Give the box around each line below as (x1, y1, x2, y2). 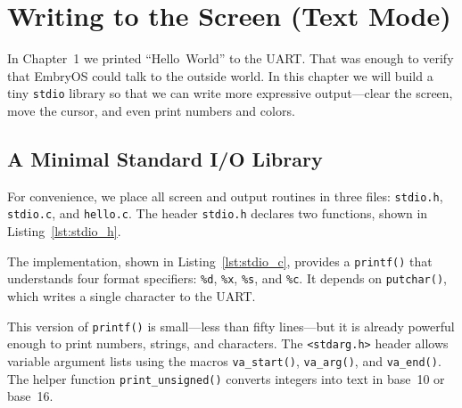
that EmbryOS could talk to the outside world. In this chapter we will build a (7, 66, 433, 85)
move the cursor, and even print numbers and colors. (7, 101, 295, 119)
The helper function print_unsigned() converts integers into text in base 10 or (7, 369, 445, 388)
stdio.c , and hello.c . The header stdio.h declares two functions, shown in (7, 204, 428, 223)
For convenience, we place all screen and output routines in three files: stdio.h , (7, 186, 443, 205)
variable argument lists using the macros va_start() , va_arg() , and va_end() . (7, 351, 441, 370)
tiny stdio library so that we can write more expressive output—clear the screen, (7, 84, 453, 102)
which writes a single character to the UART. (7, 286, 256, 305)
